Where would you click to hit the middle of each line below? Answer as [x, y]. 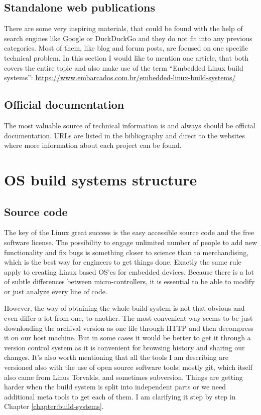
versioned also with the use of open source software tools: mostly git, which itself [128, 367]
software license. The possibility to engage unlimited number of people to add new [130, 242]
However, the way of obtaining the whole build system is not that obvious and [124, 308]
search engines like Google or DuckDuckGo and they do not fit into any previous [128, 38]
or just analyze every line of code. [56, 291]
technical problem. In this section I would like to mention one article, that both [126, 57]
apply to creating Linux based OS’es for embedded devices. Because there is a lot [129, 271]
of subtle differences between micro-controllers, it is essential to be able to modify [129, 281]
